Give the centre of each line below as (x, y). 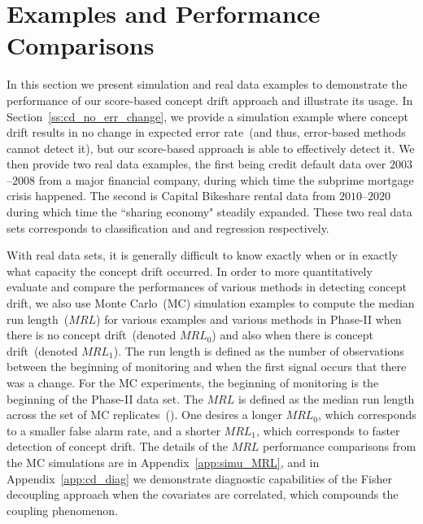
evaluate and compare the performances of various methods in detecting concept (207, 287)
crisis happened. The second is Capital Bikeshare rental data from (171, 196)
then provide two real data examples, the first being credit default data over (196, 164)
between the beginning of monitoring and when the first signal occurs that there (207, 367)
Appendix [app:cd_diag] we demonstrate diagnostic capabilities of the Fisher (199, 478)
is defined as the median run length (326, 398)
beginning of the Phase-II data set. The (105, 398)
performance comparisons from (340, 446)
